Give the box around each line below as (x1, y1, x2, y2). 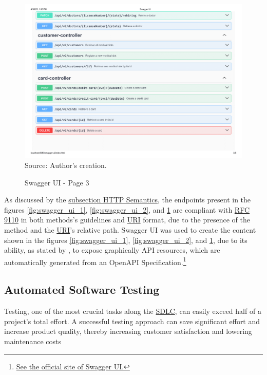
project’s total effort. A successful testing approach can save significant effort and (4, 315, 260, 326)
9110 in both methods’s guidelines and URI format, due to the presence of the (4, 214, 250, 225)
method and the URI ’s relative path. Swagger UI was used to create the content (4, 224, 256, 235)
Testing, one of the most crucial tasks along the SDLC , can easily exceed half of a (4, 306, 261, 316)
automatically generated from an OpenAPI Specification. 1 (4, 255, 186, 267)
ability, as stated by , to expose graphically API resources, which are (4, 245, 220, 255)
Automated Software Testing (4, 282, 160, 297)
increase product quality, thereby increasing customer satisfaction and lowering (4, 326, 252, 336)
